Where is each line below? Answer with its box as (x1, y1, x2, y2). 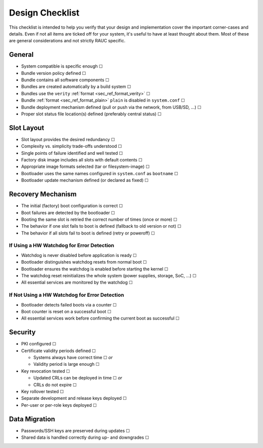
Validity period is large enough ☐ (33, 361, 100, 367)
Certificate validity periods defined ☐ (21, 348, 96, 354)
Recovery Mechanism (9, 190, 77, 198)
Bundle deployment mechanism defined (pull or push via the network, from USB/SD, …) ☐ (21, 104, 202, 110)
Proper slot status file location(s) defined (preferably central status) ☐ (21, 111, 162, 117)
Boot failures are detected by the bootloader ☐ (21, 210, 115, 215)
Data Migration (9, 415, 56, 423)
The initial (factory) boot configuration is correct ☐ (21, 203, 123, 209)
